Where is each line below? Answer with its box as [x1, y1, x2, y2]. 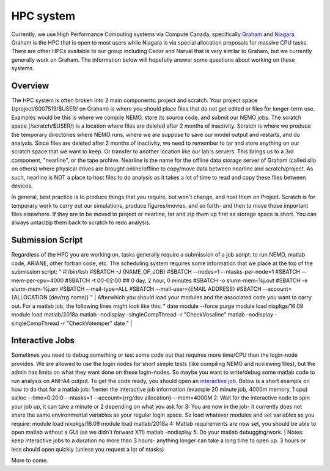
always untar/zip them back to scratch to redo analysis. [11, 219, 151, 226]
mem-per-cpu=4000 [11, 277, 64, 284]
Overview [11, 80, 50, 91]
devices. [11, 182, 33, 189]
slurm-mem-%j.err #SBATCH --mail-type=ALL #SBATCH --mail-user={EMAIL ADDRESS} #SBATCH [11, 285, 262, 293]
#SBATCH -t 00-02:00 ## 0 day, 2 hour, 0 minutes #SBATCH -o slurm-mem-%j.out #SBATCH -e [65, 277, 308, 284]
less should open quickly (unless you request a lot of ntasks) [11, 445, 164, 453]
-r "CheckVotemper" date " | [60, 319, 133, 327]
